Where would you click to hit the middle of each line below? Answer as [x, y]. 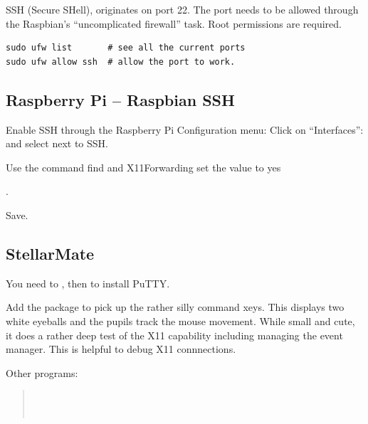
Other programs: [42, 372]
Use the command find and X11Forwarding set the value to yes [143, 167]
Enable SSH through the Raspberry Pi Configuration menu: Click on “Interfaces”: [185, 129]
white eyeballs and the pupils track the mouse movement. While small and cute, [180, 320]
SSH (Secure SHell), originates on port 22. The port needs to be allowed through [182, 9]
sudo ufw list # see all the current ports [126, 48]
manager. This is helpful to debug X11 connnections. [121, 349]
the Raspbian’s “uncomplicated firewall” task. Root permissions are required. [174, 23]
